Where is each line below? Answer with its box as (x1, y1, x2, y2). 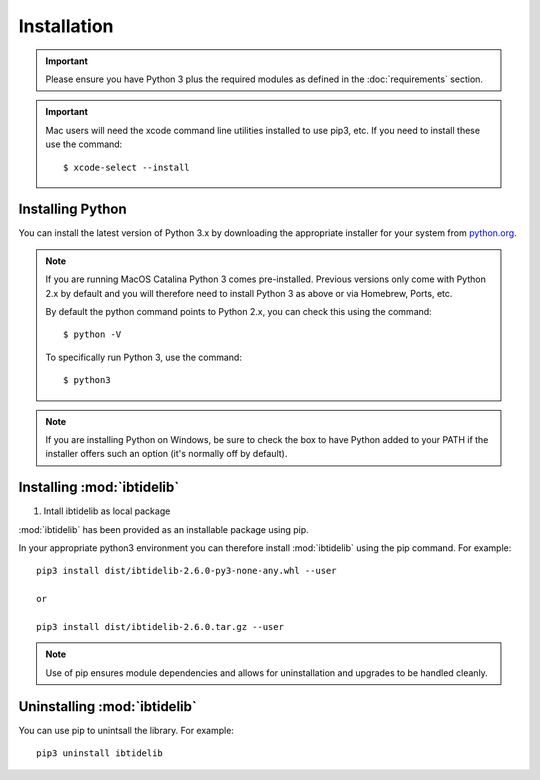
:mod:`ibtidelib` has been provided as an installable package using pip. (18, 523, 309, 535)
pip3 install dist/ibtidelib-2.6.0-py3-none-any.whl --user (36, 565, 337, 577)
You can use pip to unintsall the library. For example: (18, 724, 235, 736)
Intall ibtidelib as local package (43, 505, 171, 517)
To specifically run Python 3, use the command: (45, 351, 242, 363)
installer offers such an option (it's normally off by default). (45, 448, 288, 460)
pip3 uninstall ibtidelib (36, 748, 164, 759)
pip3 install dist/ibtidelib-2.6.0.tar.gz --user (36, 621, 285, 632)
